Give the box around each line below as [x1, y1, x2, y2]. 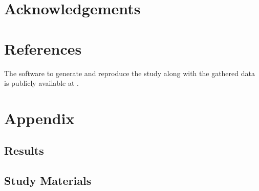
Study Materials [4, 173, 92, 188]
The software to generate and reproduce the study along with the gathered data [4, 67, 255, 78]
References [4, 38, 82, 59]
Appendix [4, 107, 75, 128]
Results [4, 142, 44, 158]
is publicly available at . [4, 78, 79, 88]
